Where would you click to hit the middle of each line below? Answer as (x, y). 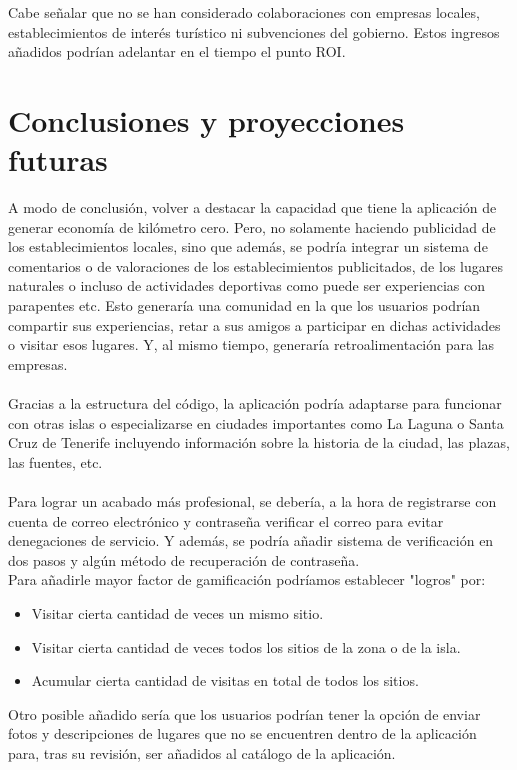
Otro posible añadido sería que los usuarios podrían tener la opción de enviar (244, 713)
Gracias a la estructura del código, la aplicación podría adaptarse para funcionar (255, 403)
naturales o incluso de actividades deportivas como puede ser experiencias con (246, 285)
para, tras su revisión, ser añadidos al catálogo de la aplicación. (202, 752)
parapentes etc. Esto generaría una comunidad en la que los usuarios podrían (244, 305)
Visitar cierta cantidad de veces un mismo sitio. (177, 612)
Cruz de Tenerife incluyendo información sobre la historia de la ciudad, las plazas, (259, 442)
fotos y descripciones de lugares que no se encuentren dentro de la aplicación (242, 733)
